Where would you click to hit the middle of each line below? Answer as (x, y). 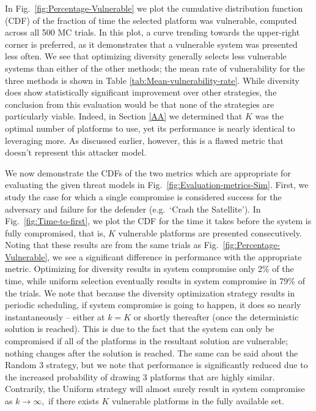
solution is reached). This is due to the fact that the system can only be (140, 329)
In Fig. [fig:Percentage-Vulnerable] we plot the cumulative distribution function (154, 8)
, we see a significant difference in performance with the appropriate (175, 256)
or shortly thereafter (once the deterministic (216, 316)
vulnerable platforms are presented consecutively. (210, 232)
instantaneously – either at (55, 316)
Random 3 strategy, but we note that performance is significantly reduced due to (156, 365)
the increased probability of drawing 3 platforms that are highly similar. (140, 376)
